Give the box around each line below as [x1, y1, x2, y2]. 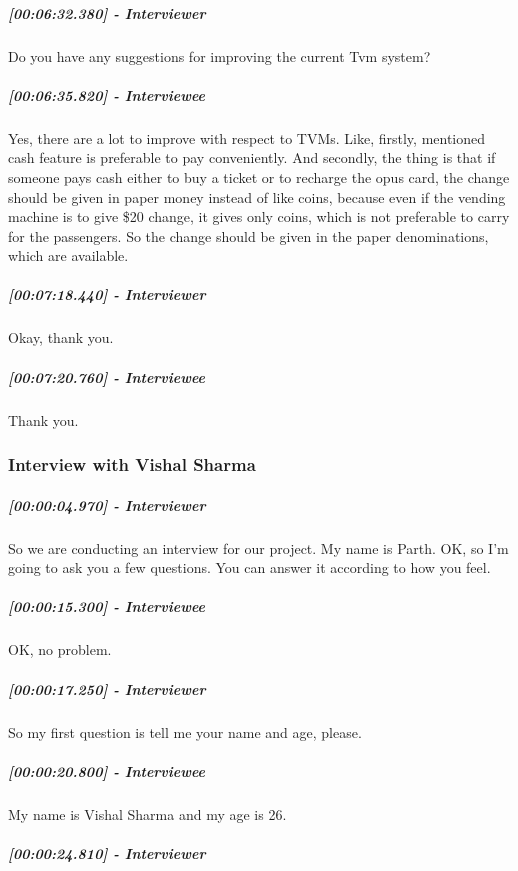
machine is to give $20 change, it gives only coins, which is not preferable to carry [8, 206, 510, 227]
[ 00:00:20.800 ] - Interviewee [8, 760, 206, 781]
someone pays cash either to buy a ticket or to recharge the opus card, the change [8, 166, 510, 187]
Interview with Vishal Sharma [8, 452, 256, 477]
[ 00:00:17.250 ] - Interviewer [8, 678, 206, 699]
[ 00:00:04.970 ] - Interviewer [8, 494, 206, 515]
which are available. [8, 245, 129, 266]
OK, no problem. [8, 639, 112, 660]
